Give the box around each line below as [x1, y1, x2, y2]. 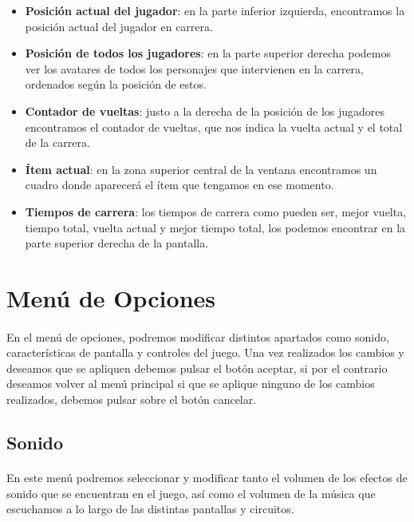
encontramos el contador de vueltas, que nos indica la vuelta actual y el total [25, 118, 403, 135]
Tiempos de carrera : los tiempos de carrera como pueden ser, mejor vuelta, [25, 203, 407, 219]
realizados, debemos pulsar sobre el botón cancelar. [6, 391, 257, 408]
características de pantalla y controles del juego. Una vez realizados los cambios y [6, 344, 404, 361]
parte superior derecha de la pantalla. [25, 235, 209, 251]
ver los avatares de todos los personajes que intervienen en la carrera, [25, 60, 364, 77]
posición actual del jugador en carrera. [25, 18, 213, 34]
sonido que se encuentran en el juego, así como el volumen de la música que [6, 484, 376, 501]
